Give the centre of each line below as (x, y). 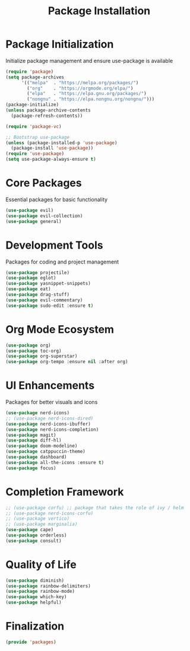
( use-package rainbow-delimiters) (48, 586)
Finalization (35, 626)
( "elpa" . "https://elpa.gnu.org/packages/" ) (87, 94)
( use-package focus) (31, 468)
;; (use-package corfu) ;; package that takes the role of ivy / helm (95, 508)
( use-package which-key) (36, 597)
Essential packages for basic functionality (57, 199)
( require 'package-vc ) (34, 126)
